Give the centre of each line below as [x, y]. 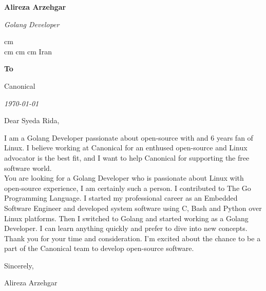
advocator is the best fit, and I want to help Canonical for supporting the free [127, 157]
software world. [28, 168]
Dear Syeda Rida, [32, 120]
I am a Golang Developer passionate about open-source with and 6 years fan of [129, 137]
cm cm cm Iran [28, 51]
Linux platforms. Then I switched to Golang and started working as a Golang [126, 218]
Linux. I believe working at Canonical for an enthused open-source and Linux [126, 148]
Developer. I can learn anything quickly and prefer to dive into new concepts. [126, 228]
